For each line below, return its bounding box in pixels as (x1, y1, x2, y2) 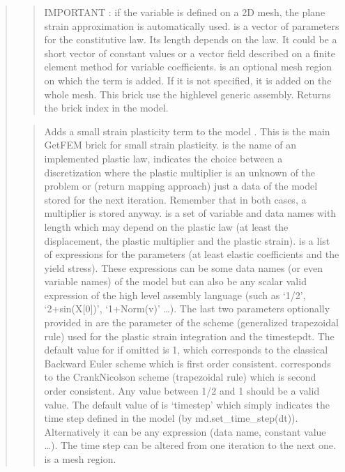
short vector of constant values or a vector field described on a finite (44, 45, 335, 60)
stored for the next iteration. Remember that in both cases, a (44, 192, 307, 206)
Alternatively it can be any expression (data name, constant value (44, 424, 326, 439)
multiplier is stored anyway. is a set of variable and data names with (44, 206, 337, 220)
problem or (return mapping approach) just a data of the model (44, 178, 318, 193)
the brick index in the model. (44, 100, 169, 115)
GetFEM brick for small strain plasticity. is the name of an (44, 137, 297, 152)
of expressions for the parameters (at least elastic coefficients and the (44, 247, 339, 261)
